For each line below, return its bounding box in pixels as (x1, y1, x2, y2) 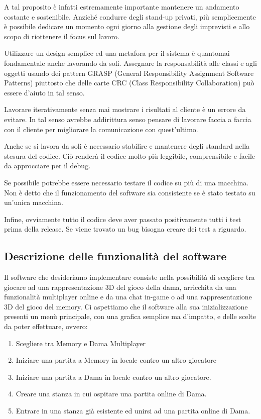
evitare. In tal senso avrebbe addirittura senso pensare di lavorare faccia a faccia (4, 114, 251, 124)
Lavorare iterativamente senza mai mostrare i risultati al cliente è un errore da (4, 104, 246, 115)
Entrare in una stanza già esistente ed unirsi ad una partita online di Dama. (16, 405, 250, 416)
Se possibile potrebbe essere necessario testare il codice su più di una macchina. (4, 177, 249, 187)
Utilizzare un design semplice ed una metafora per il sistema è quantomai (4, 48, 230, 58)
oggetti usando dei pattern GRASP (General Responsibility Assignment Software (4, 67, 254, 78)
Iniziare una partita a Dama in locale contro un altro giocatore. (16, 371, 211, 382)
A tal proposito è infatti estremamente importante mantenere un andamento (4, 2, 239, 12)
